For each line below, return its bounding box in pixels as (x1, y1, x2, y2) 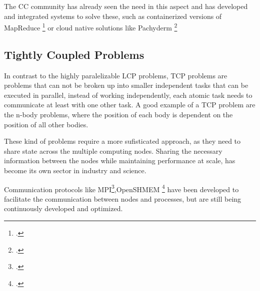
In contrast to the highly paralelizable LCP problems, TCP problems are (4, 70, 227, 80)
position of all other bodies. (4, 119, 88, 129)
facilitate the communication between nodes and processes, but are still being (4, 193, 241, 204)
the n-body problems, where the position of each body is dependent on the (4, 109, 233, 120)
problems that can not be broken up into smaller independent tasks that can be (4, 80, 248, 90)
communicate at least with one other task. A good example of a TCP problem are (4, 99, 255, 110)
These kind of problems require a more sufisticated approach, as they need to (4, 136, 241, 146)
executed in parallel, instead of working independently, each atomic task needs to (4, 89, 252, 100)
